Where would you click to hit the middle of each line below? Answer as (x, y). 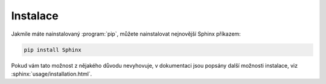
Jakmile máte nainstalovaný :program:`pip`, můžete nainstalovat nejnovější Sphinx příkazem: (126, 34)
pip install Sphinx (53, 50)
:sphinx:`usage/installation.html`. (52, 74)
